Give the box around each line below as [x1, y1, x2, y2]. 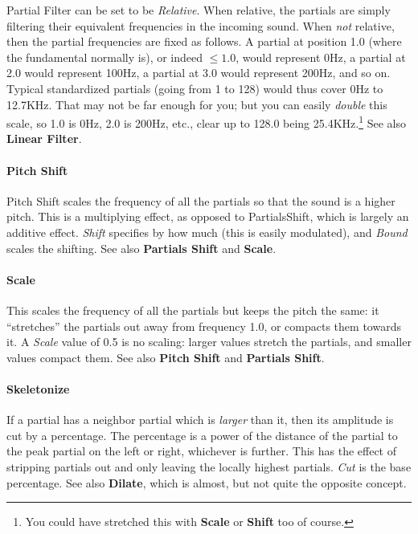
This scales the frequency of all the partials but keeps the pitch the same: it [6, 301, 379, 318]
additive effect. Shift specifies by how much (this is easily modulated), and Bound [6, 223, 408, 240]
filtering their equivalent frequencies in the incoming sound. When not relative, [6, 17, 395, 34]
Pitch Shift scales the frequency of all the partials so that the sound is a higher [6, 192, 395, 209]
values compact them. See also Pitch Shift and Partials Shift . [6, 349, 325, 365]
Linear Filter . [6, 130, 82, 147]
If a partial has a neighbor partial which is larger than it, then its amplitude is [6, 411, 394, 428]
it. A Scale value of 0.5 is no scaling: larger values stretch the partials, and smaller [6, 333, 412, 350]
